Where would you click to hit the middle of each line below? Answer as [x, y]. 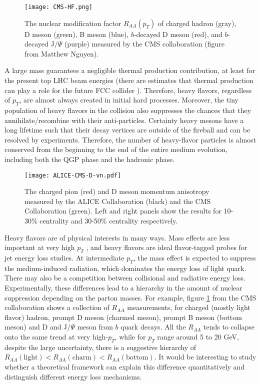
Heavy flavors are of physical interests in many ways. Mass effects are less [117, 237]
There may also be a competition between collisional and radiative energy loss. [125, 278]
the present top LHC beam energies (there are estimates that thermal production [129, 80]
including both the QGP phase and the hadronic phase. [90, 159]
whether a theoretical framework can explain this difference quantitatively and [125, 366]
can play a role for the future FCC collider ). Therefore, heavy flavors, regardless [128, 90]
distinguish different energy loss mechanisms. [73, 376]
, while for [130, 336]
